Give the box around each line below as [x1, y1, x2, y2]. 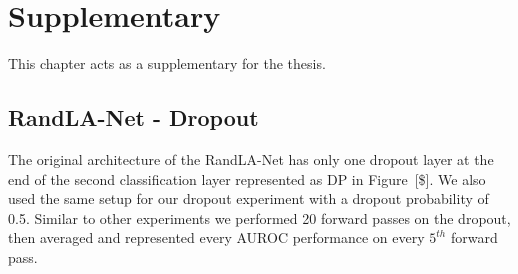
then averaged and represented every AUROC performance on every [8, 227, 425, 248]
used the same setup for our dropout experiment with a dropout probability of [8, 188, 489, 209]
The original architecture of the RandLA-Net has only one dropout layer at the [8, 148, 494, 169]
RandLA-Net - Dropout [8, 102, 259, 133]
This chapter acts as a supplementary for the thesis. [8, 53, 326, 74]
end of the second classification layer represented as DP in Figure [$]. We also [8, 168, 486, 189]
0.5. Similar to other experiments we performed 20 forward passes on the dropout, [8, 207, 511, 228]
